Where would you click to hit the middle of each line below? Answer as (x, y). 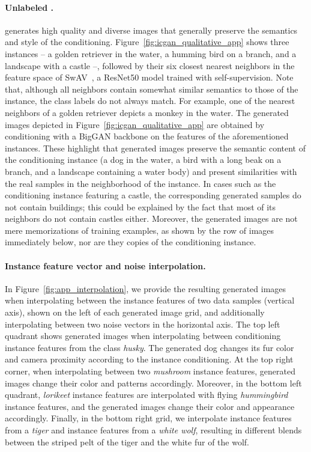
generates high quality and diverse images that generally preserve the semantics (151, 30)
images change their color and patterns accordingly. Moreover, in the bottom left (153, 383)
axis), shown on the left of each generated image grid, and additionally (135, 312)
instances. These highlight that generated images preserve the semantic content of (155, 148)
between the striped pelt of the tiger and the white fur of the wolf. (127, 441)
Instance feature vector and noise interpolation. (105, 265)
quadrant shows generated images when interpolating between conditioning (143, 336)
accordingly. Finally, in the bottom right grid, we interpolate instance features (148, 418)
